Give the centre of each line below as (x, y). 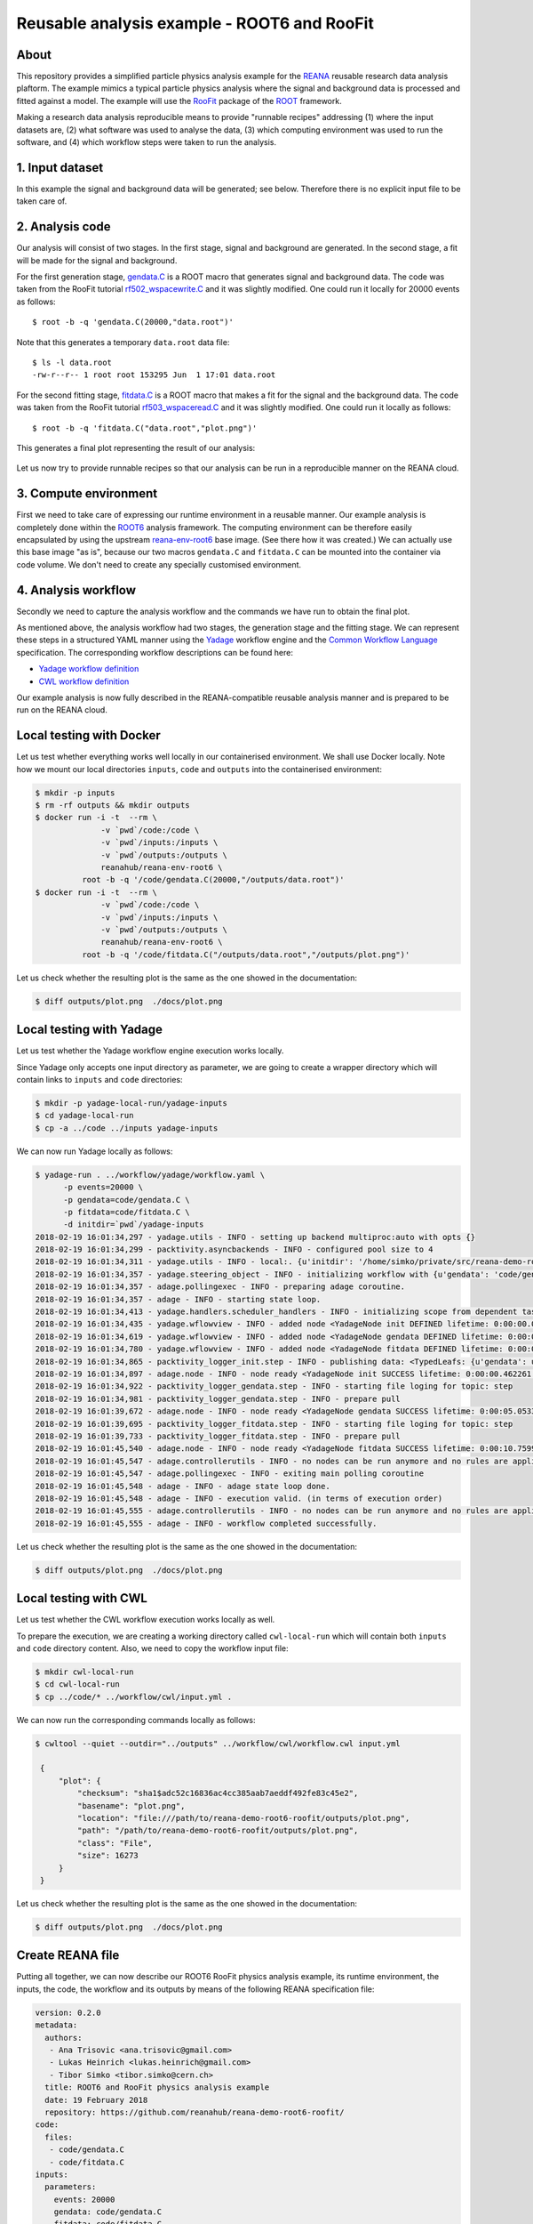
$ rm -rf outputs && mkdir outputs (112, 806)
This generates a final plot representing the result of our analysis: (136, 447)
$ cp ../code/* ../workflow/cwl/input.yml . (134, 1696)
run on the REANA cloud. (62, 710)
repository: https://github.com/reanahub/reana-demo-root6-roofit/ (195, 2112)
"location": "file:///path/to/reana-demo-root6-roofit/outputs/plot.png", (243, 1818)
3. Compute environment (87, 494)
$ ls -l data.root (72, 362)
